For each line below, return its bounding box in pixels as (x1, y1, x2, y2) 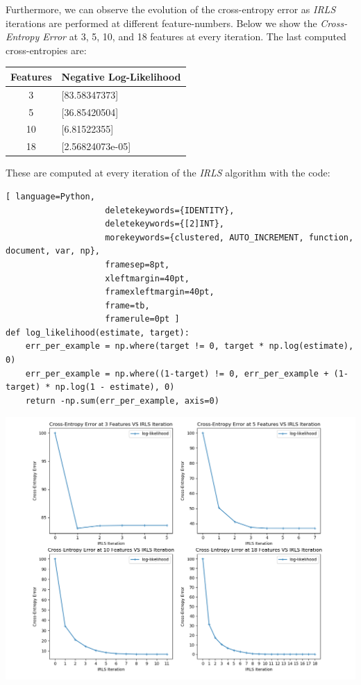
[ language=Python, (6, 191, 95, 201)
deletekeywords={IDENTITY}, (105, 205, 235, 215)
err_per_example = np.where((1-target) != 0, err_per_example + (25, 368, 329, 379)
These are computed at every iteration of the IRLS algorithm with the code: (6, 165, 330, 180)
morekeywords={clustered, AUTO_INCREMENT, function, (105, 232, 354, 242)
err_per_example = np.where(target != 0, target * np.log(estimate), (25, 341, 354, 352)
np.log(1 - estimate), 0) (55, 382, 175, 393)
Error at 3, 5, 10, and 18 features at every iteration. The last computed (42, 29, 346, 44)
